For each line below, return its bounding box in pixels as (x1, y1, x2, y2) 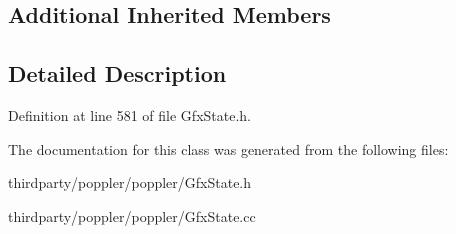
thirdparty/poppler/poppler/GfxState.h (8, 172, 252, 193)
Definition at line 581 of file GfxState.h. (8, 104, 251, 125)
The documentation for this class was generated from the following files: (8, 138, 449, 159)
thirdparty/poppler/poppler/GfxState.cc (8, 205, 256, 226)
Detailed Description (8, 58, 227, 89)
